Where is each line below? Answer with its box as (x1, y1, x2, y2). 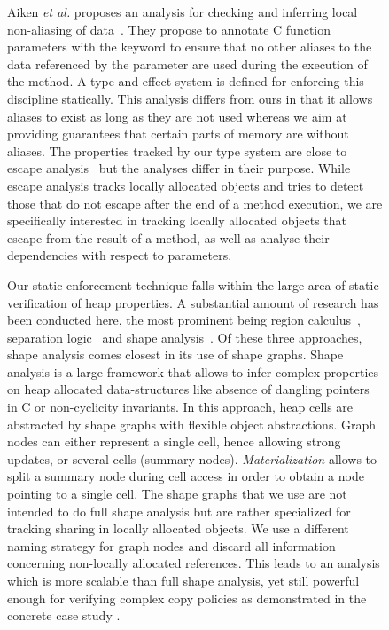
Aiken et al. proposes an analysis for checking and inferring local (7, 3, 358, 20)
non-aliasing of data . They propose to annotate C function (7, 20, 331, 38)
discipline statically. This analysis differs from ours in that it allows (7, 89, 373, 107)
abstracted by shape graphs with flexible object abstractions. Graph (7, 414, 377, 433)
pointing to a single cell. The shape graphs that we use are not (7, 484, 347, 503)
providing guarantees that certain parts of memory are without (7, 124, 349, 143)
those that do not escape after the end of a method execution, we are (7, 193, 383, 212)
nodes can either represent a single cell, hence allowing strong (7, 432, 341, 451)
